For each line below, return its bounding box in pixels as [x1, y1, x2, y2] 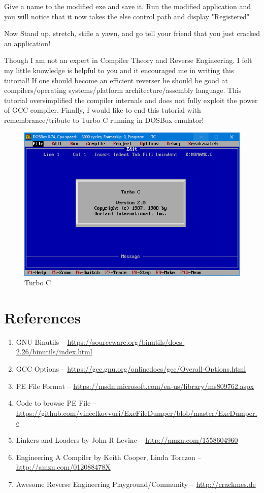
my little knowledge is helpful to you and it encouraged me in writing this [4, 64, 234, 75]
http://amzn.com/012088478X [16, 462, 111, 472]
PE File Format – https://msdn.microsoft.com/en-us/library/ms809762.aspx [16, 380, 254, 391]
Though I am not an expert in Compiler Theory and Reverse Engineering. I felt [4, 55, 252, 65]
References [4, 307, 81, 327]
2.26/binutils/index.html [16, 346, 92, 357]
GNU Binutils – [16, 336, 65, 347]
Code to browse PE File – [16, 398, 96, 408]
